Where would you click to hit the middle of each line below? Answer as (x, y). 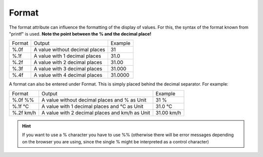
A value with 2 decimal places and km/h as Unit (96, 113)
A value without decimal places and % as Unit (94, 100)
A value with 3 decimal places (68, 69)
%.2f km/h (24, 113)
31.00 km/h (168, 113)
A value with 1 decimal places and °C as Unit (93, 106)
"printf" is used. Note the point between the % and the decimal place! (80, 34)
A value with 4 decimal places (68, 75)
